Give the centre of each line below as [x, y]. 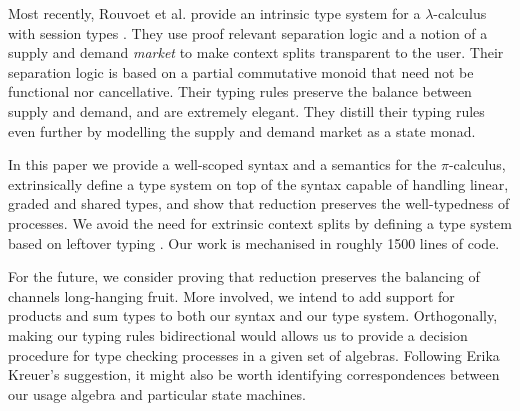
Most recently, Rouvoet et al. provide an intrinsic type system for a [214, 13]
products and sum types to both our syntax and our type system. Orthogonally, [253, 315]
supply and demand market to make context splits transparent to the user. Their [256, 52]
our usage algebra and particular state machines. [157, 393]
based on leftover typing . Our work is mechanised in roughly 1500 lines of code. [254, 242]
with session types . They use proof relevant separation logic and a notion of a [248, 32]
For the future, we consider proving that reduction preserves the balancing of [244, 276]
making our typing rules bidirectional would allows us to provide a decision [238, 334]
